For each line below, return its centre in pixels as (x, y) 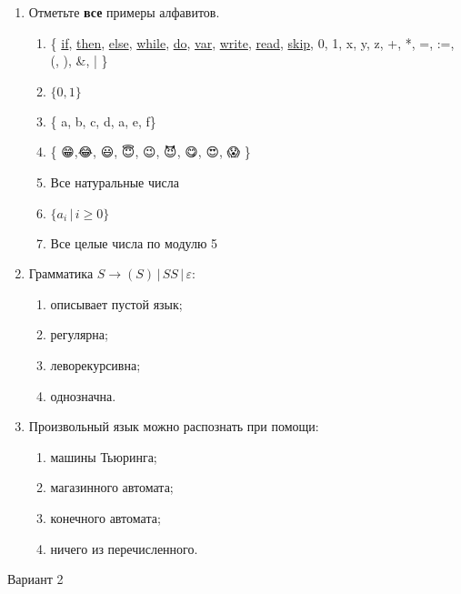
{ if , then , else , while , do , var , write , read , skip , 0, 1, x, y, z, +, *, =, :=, (252, 42)
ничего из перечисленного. (124, 548)
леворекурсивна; (95, 364)
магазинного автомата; (112, 487)
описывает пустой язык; (116, 303)
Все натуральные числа (115, 181)
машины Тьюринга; (104, 456)
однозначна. (83, 395)
